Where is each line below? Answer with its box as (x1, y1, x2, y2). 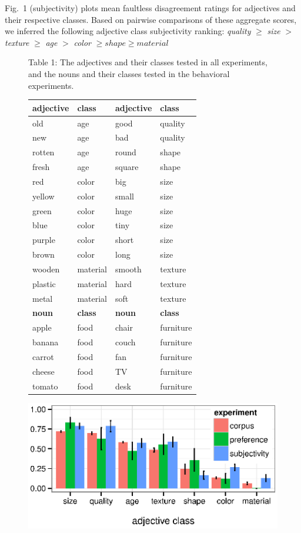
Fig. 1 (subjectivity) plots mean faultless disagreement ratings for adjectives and (5, 2, 296, 14)
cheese (32, 365, 55, 377)
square (115, 161, 139, 173)
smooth (115, 262, 142, 275)
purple (32, 234, 55, 246)
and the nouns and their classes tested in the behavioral (28, 67, 230, 79)
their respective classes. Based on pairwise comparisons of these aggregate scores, (5, 13, 297, 25)
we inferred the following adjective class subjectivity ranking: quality (5, 25, 251, 37)
